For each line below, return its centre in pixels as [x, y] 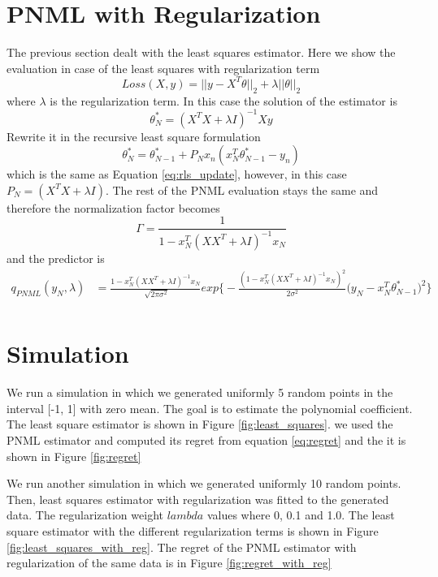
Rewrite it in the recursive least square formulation [134, 136]
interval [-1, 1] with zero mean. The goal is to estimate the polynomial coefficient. [210, 408]
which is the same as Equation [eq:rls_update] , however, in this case [177, 174]
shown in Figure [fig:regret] [74, 456]
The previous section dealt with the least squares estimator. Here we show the [201, 52]
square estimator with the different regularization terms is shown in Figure [193, 531]
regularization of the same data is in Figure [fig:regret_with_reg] [169, 563]
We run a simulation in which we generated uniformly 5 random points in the [200, 392]
